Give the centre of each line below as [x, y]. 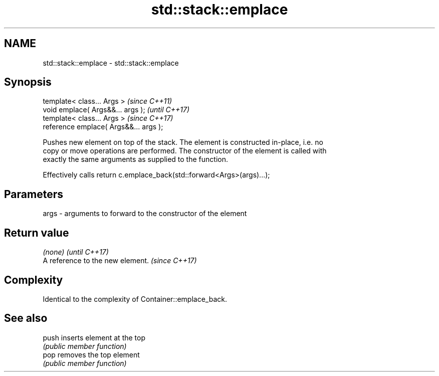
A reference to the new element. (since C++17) [120, 261]
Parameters [34, 194]
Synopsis [28, 82]
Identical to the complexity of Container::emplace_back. [135, 299]
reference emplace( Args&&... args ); [103, 127]
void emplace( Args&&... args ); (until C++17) [116, 110]
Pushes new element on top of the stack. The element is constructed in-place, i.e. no [183, 142]
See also [26, 318]
